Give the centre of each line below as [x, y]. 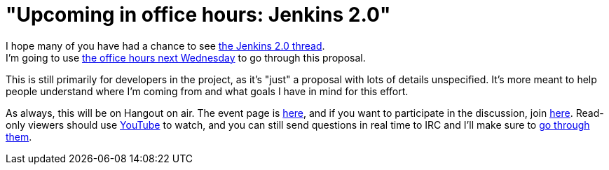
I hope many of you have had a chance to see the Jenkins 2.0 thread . [165, 45]
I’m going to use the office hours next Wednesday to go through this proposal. [186, 57]
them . [19, 136]
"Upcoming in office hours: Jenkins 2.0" [198, 15]
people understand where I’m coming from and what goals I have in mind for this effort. [207, 91]
